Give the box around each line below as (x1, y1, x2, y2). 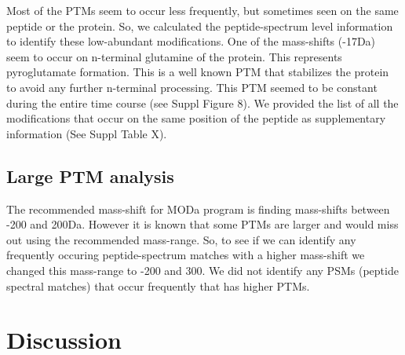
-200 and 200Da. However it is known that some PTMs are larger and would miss (6, 216, 399, 232)
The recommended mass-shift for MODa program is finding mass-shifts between (6, 200, 390, 217)
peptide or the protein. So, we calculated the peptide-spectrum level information (6, 17, 393, 34)
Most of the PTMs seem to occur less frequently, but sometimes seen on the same (6, 2, 399, 18)
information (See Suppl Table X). (6, 125, 167, 141)
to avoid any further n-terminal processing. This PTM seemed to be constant (6, 79, 378, 95)
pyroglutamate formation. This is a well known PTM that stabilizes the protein (6, 64, 389, 80)
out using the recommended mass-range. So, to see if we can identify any (6, 231, 356, 247)
